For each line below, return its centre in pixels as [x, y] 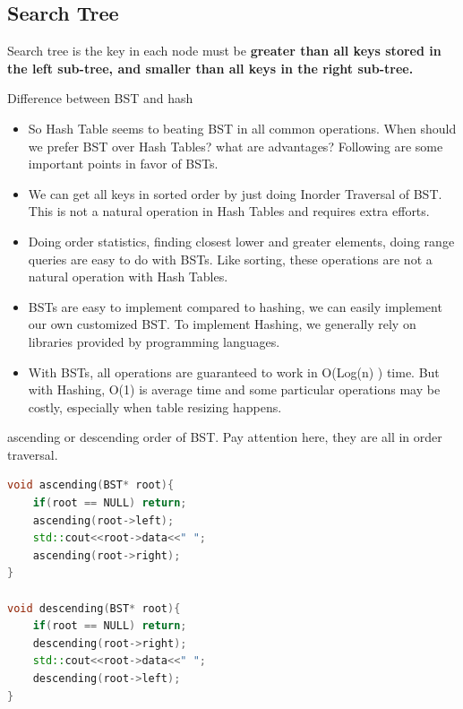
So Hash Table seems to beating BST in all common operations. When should [242, 128]
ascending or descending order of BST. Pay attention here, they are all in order [225, 437]
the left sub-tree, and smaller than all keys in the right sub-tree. [210, 68]
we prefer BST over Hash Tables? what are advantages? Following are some [236, 146]
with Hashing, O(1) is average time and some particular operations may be [234, 389]
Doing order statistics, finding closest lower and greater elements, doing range [241, 241]
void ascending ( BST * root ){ [91, 485]
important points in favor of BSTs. [123, 164]
